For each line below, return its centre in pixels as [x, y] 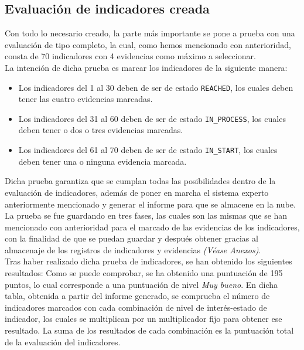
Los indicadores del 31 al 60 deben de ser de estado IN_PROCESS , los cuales [152, 118]
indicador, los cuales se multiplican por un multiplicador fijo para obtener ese [144, 319]
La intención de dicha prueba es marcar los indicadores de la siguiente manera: [146, 67]
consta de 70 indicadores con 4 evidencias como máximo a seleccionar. [130, 56]
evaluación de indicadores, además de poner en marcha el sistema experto [137, 192]
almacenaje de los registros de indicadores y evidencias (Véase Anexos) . [133, 249]
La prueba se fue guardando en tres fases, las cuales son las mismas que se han [146, 215]
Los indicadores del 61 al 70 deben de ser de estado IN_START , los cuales [148, 150]
